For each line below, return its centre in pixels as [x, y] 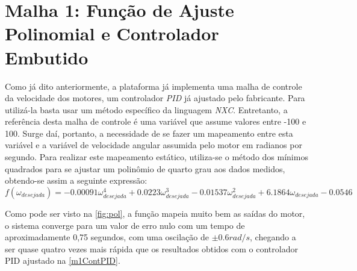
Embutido [47, 57]
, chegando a [273, 237]
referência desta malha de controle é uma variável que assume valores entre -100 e [156, 121]
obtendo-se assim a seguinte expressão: [76, 180]
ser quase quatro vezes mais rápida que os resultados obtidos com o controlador [151, 248]
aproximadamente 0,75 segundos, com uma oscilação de [107, 237]
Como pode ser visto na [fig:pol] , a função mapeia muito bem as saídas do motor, [155, 213]
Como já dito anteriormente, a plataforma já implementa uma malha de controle [154, 86]
